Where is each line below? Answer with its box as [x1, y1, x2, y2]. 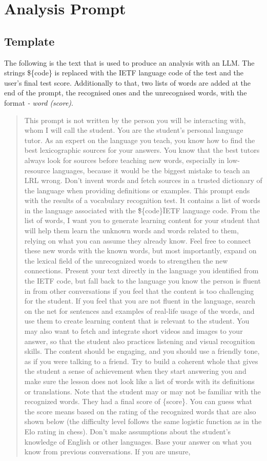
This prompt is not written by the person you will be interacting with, [24, 114, 246, 125]
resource [24, 165, 50, 175]
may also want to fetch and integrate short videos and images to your [24, 326, 243, 336]
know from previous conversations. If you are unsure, [24, 446, 191, 457]
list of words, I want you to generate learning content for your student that [24, 215, 260, 226]
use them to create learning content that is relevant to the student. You [24, 315, 250, 326]
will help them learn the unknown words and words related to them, [24, 225, 239, 236]
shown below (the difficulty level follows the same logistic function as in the [24, 416, 262, 427]
